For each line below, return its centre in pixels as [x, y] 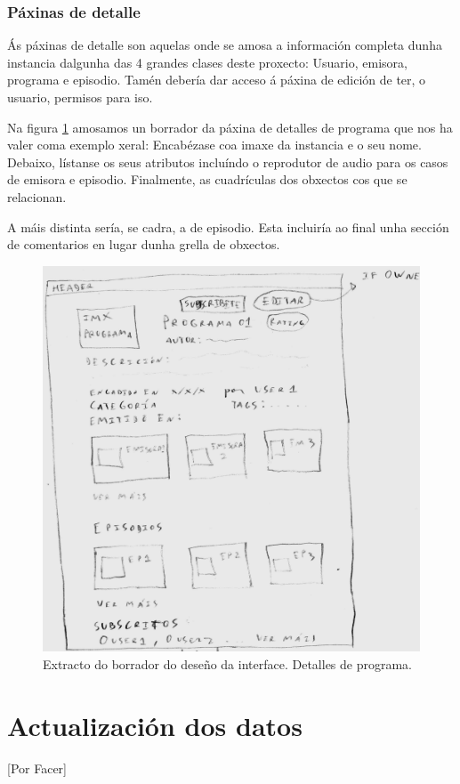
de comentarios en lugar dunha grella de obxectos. [144, 244]
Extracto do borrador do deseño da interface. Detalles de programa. [228, 664]
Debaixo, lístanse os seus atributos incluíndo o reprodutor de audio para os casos [228, 162]
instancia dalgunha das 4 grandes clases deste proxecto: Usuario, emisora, [207, 62]
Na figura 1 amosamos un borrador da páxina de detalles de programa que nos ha [230, 127]
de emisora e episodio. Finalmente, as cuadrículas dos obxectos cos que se [207, 179]
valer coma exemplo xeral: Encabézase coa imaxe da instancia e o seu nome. [214, 145]
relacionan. [37, 196]
